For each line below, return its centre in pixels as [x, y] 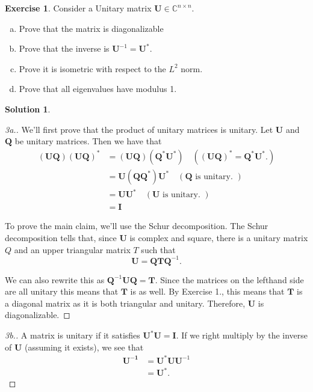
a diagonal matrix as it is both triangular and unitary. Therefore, [125, 303]
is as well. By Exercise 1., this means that [207, 291]
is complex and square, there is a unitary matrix [219, 237]
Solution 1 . [28, 109]
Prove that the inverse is [64, 48]
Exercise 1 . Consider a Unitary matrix [78, 8]
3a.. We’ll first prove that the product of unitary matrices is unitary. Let [139, 129]
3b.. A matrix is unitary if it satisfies [73, 335]
